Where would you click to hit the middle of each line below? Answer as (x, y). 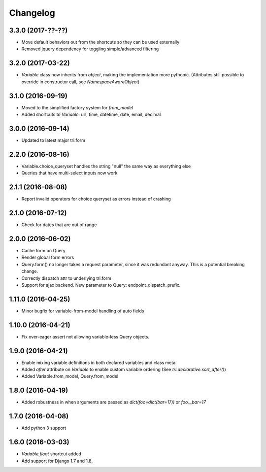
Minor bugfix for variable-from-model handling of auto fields (83, 311)
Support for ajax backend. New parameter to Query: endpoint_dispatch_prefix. (101, 285)
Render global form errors (48, 257)
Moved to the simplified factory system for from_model (77, 107)
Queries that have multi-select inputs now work (69, 173)
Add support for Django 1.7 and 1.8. (57, 461)
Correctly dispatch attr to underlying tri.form (66, 278)
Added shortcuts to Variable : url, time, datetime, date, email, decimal (91, 115)
